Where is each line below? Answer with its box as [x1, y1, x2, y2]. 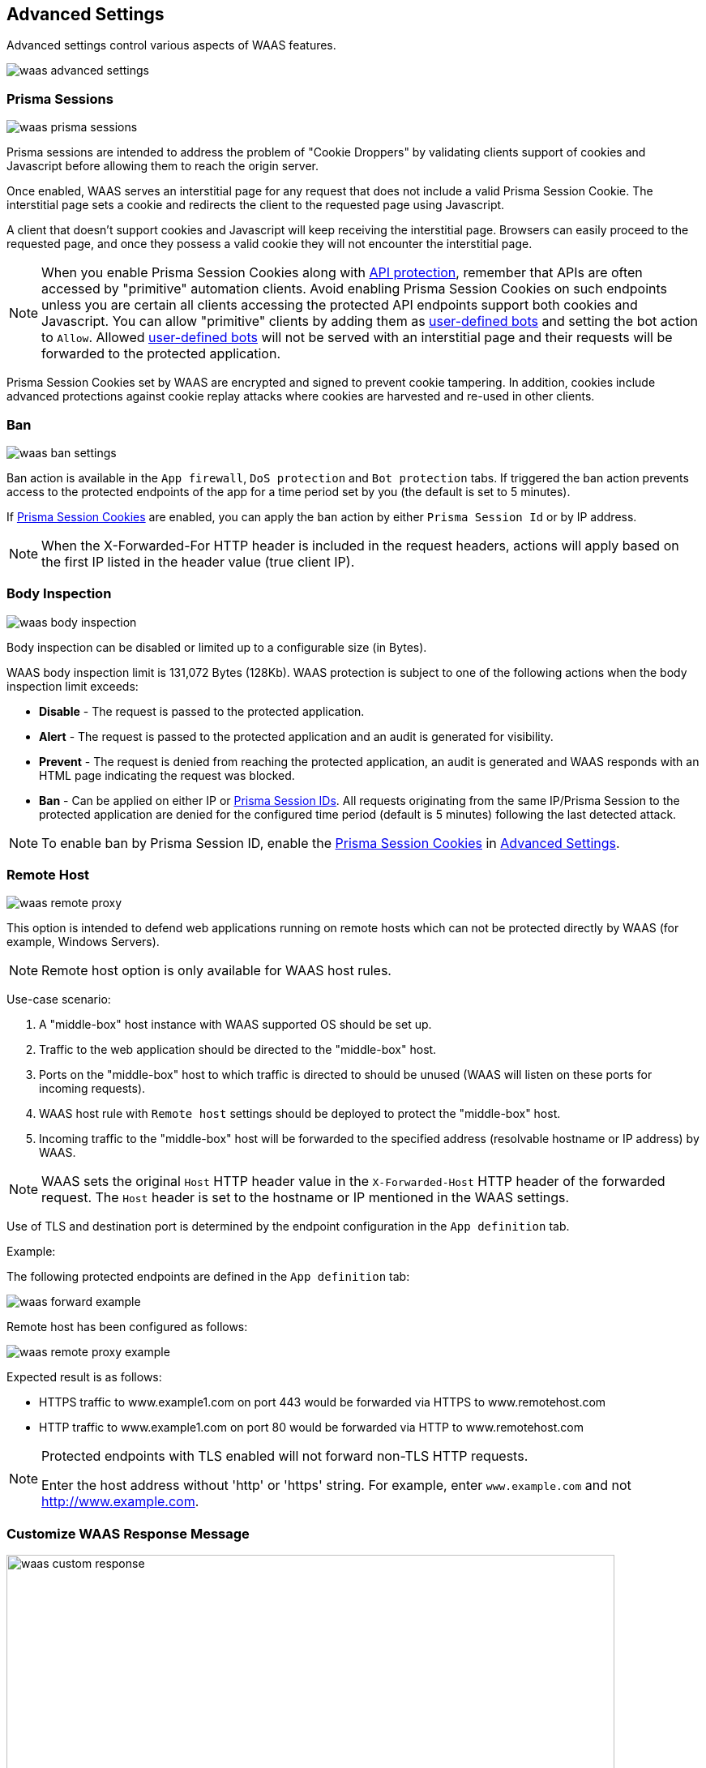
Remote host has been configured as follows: [6, 1320, 248, 1334]
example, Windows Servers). [6, 935, 160, 949]
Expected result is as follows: [6, 1370, 162, 1385]
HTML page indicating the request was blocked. [39, 768, 295, 782]
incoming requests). [39, 1081, 146, 1096]
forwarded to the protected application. [41, 345, 280, 362]
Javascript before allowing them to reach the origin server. [6, 159, 319, 173]
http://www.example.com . [41, 1493, 199, 1510]
